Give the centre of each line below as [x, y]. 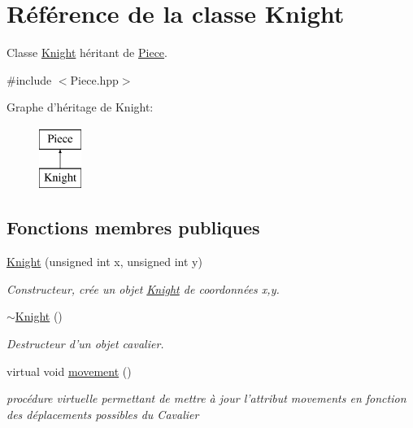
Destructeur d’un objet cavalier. [85, 344]
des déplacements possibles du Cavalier [103, 414]
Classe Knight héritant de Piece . [87, 52]
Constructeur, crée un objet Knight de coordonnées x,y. [143, 288]
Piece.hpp [94, 79]
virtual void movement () [69, 371]
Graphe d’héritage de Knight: [80, 107]
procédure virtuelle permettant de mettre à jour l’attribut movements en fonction [206, 398]
